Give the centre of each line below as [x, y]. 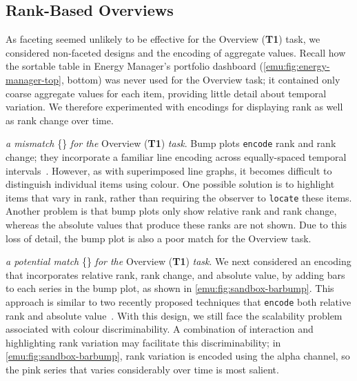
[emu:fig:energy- [297, 66]
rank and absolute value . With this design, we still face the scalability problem [174, 315]
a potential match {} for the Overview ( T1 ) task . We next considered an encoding [178, 261]
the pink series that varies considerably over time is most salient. [142, 370]
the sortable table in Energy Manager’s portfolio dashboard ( [135, 66]
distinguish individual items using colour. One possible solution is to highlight [170, 184]
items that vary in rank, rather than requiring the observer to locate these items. [179, 197]
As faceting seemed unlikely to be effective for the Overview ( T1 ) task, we [163, 39]
